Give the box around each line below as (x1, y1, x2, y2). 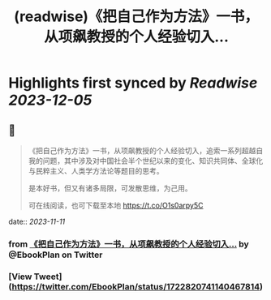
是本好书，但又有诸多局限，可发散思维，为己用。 (28, 183, 192, 193)
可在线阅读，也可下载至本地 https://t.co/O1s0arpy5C (28, 200, 204, 210)
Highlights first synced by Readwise (8, 74, 258, 92)
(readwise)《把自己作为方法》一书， (13, 7, 260, 26)
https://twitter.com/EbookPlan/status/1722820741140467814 (11, 281, 260, 292)
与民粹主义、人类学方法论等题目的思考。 (28, 166, 164, 175)
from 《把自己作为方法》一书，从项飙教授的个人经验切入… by (8, 238, 249, 250)
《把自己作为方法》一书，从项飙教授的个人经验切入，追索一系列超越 (28, 146, 256, 155)
